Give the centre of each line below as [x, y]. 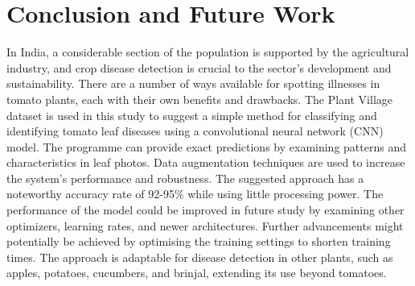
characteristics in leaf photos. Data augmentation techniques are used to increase [206, 162]
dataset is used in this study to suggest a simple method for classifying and [192, 115]
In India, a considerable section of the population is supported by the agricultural [208, 52]
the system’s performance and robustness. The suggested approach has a [185, 178]
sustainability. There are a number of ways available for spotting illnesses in [193, 83]
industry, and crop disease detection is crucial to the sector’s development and [199, 67]
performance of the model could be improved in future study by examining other [205, 210]
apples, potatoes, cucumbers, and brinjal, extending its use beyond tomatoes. [197, 273]
